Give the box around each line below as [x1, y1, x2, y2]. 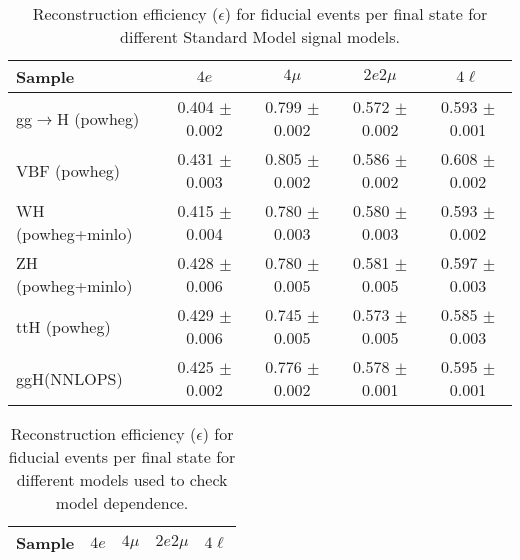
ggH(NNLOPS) [16, 366, 123, 390]
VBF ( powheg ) [16, 158, 121, 182]
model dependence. [55, 491, 189, 514]
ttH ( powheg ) [16, 314, 111, 338]
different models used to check [16, 468, 228, 491]
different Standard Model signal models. [120, 25, 400, 48]
